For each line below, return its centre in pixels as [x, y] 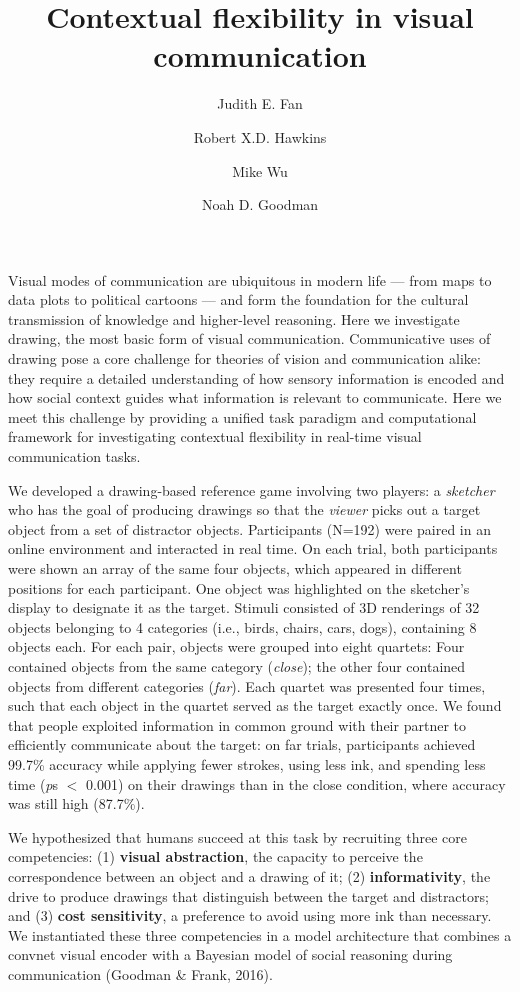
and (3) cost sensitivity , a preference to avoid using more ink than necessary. [250, 915]
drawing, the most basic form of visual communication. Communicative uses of [249, 338]
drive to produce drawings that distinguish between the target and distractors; [248, 895]
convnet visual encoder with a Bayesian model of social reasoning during [230, 954]
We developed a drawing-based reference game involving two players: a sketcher [251, 489]
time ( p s [33, 783]
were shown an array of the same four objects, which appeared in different [235, 568]
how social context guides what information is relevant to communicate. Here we [255, 397]
